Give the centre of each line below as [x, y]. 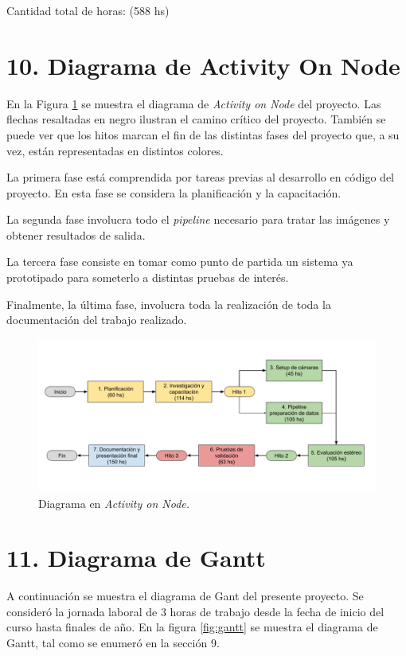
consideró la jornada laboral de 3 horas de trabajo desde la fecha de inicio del [195, 611]
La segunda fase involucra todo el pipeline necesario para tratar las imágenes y [198, 219]
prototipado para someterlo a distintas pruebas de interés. [148, 277]
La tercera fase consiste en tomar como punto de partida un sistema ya [180, 262]
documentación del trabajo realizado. [97, 320]
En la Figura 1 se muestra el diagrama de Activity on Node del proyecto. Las [194, 103]
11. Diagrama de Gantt [136, 558]
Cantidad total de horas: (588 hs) [88, 10]
